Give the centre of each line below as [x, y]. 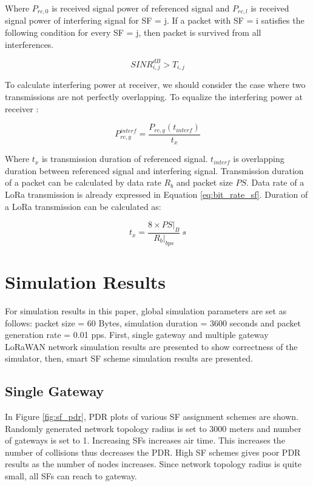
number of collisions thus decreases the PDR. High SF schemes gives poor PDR [153, 452]
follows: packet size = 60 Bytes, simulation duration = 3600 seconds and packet [153, 322]
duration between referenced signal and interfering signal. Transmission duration [154, 170]
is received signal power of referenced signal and [141, 8]
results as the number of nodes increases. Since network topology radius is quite [153, 464]
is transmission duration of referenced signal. [125, 159]
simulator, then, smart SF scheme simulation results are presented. [129, 358]
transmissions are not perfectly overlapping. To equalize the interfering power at [154, 97]
